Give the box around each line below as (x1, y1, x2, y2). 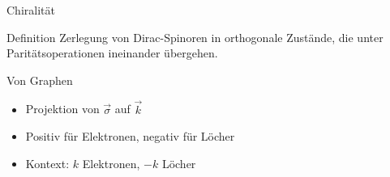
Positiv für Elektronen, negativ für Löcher (25, 128, 235, 145)
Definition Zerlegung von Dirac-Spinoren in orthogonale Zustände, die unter (6, 28, 384, 45)
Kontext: (25, 154, 70, 171)
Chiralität (6, 2, 55, 18)
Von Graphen (6, 71, 73, 88)
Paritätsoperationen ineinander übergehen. (6, 44, 218, 61)
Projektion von (25, 100, 100, 117)
